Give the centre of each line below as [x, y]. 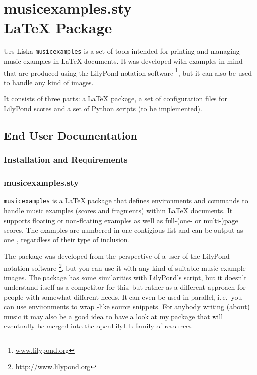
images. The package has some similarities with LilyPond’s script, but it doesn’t [125, 277]
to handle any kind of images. [49, 82]
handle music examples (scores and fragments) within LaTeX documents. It [118, 211]
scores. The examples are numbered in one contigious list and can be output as [124, 230]
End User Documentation [71, 135]
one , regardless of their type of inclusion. [67, 239]
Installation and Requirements [66, 160]
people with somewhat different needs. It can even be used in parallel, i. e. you [123, 297]
